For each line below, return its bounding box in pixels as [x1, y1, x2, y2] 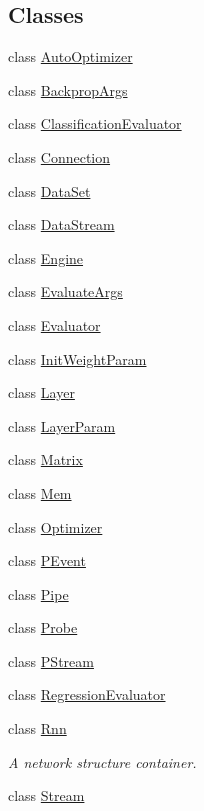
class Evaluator [8, 314, 101, 335]
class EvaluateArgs [8, 281, 123, 302]
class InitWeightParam [8, 348, 147, 369]
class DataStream [8, 214, 115, 235]
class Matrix [8, 449, 83, 470]
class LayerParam [8, 415, 116, 436]
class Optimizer [8, 516, 103, 537]
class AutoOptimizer [8, 46, 133, 67]
